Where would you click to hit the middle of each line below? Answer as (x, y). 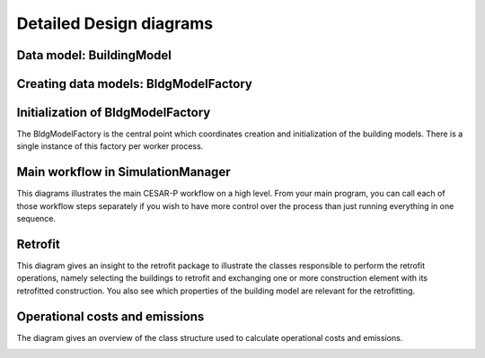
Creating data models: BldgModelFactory (135, 84)
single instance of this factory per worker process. (110, 146)
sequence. (36, 219)
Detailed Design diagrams (115, 23)
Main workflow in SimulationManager (123, 172)
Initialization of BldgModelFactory (114, 113)
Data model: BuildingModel (94, 55)
